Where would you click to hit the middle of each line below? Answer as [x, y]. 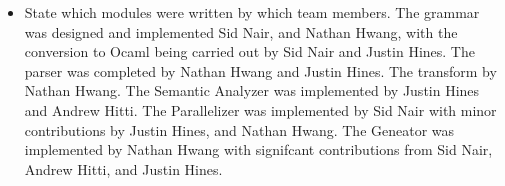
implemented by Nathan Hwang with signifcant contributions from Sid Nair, [258, 149]
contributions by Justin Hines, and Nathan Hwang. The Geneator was [239, 129]
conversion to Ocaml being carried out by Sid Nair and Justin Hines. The [249, 51]
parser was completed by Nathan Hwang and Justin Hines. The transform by [260, 70]
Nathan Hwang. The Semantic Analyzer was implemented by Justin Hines [252, 90]
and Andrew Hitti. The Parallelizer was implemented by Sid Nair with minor [260, 109]
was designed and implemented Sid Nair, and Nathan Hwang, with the [241, 31]
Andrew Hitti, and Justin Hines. [123, 168]
